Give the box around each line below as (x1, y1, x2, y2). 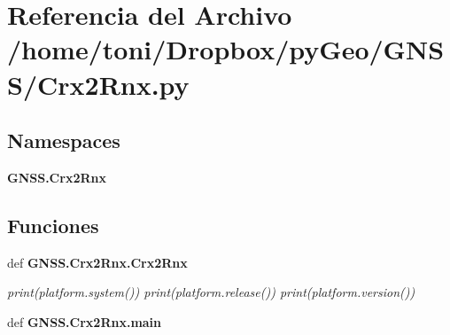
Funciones (7, 211, 99, 238)
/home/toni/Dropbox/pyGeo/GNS (7, 31, 445, 67)
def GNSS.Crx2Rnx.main (7, 312, 162, 331)
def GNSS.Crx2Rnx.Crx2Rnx (7, 253, 188, 271)
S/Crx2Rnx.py (7, 66, 190, 102)
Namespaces (7, 127, 120, 154)
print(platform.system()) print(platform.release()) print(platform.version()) (7, 283, 415, 301)
